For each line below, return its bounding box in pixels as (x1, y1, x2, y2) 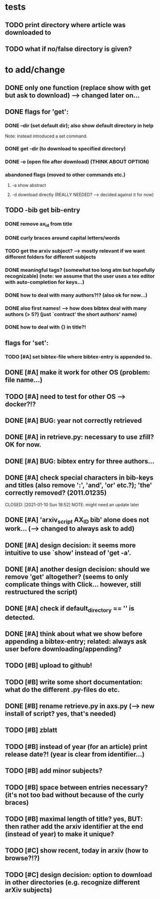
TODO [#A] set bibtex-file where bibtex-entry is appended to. (5, 353, 152, 360)
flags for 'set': (5, 339, 49, 347)
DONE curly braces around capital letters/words (5, 234, 120, 241)
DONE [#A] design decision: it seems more (5, 541, 136, 549)
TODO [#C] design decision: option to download (5, 870, 152, 879)
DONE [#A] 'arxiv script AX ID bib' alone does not (5, 516, 149, 525)
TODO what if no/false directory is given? (5, 45, 132, 53)
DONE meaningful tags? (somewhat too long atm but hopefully (5, 266, 155, 273)
